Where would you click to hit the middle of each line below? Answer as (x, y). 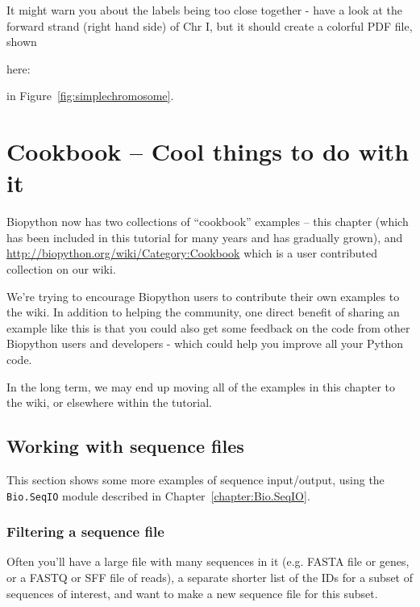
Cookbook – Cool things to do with (208, 151)
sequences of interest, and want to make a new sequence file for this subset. (192, 593)
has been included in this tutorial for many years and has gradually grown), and (205, 237)
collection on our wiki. (61, 269)
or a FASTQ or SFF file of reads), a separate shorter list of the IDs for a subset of (210, 578)
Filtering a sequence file (85, 532)
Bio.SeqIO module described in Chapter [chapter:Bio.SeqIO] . (158, 495)
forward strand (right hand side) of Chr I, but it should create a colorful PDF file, (210, 25)
